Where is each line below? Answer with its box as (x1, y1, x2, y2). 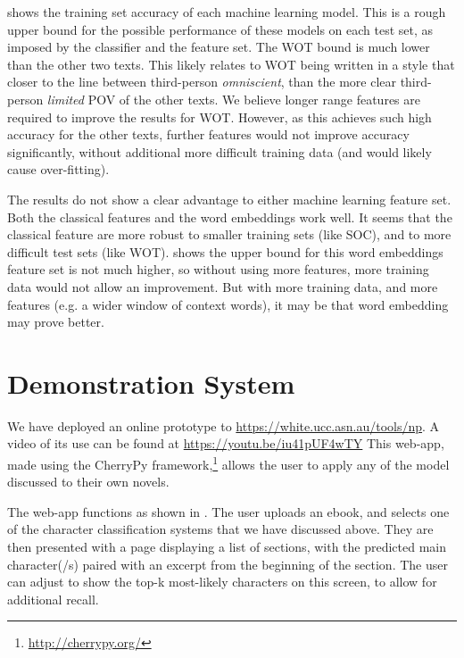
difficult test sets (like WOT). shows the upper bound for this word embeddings (7, 242, 443, 261)
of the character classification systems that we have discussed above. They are (7, 520, 434, 538)
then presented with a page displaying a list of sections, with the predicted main (7, 537, 447, 556)
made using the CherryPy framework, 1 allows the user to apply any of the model (7, 453, 450, 473)
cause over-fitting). (7, 160, 110, 179)
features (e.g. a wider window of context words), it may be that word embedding (7, 295, 449, 313)
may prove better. (7, 312, 104, 331)
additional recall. (7, 589, 99, 608)
